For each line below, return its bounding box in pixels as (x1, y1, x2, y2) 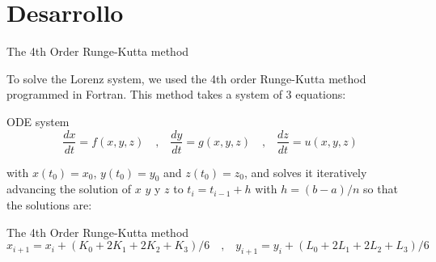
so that (363, 180, 398, 197)
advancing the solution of (6, 180, 132, 197)
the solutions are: (6, 196, 92, 213)
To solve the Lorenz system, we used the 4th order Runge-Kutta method (6, 70, 366, 87)
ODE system (6, 112, 70, 129)
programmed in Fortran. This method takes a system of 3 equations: (6, 86, 346, 103)
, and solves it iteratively (243, 163, 367, 180)
